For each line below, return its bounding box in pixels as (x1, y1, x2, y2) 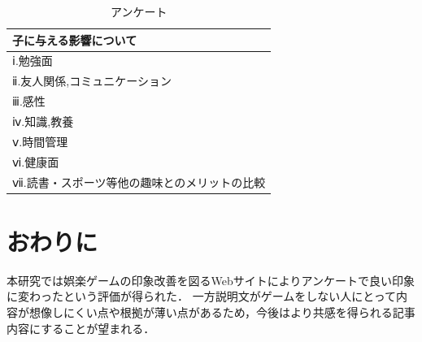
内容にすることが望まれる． (7, 319, 155, 336)
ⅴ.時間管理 (12, 132, 68, 149)
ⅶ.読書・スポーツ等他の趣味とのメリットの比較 (12, 173, 266, 190)
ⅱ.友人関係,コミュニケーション (12, 72, 172, 89)
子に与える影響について (12, 31, 137, 48)
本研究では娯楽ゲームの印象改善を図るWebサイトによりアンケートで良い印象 (7, 271, 415, 288)
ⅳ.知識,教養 (12, 112, 74, 129)
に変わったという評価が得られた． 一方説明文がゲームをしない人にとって (7, 288, 397, 305)
